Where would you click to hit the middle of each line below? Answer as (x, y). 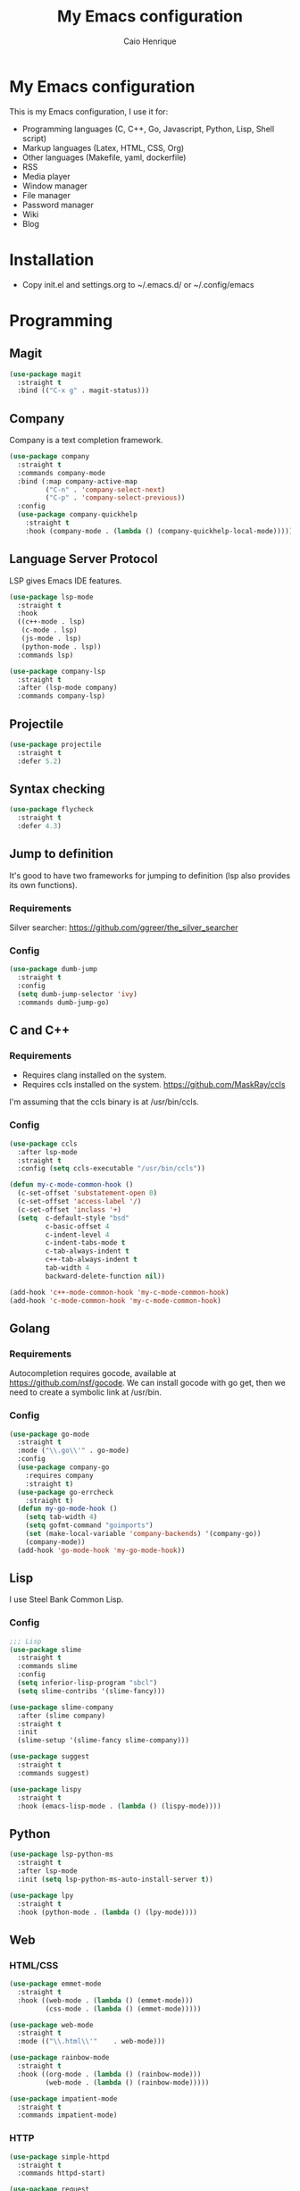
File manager (46, 195)
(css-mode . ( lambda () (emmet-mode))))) (123, 2009)
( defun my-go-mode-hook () (67, 1509)
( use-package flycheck (51, 810)
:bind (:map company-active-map (78, 481)
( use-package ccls (43, 1144)
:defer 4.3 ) (40, 827)
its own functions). (43, 885)
